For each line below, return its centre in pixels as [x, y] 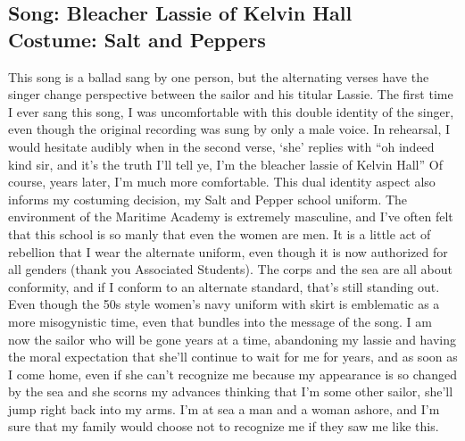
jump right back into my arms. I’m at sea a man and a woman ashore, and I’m [224, 408]
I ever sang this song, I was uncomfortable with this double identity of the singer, [231, 111]
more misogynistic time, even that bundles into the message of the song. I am [220, 321]
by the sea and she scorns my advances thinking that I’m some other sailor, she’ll [231, 391]
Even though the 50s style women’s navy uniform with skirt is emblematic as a [224, 304]
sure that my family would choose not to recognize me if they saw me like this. [224, 426]
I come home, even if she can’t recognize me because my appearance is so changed [233, 374]
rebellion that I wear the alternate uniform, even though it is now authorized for [228, 251]
